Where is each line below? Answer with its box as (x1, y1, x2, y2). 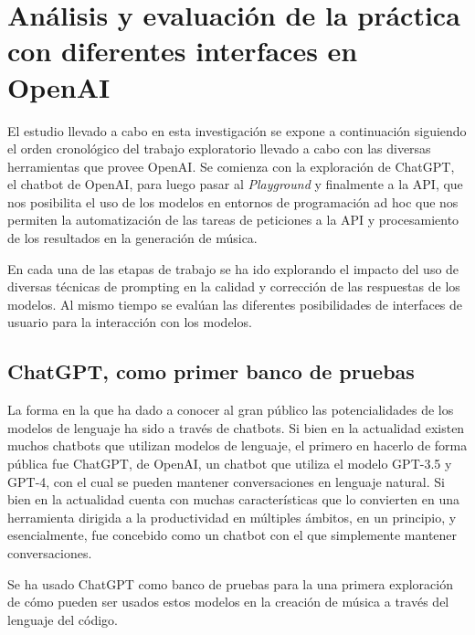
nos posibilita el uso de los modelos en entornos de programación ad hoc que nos (7, 192, 459, 211)
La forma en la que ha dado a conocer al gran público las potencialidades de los (7, 400, 454, 419)
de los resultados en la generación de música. (7, 228, 258, 248)
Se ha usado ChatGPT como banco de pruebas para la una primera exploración (7, 574, 453, 593)
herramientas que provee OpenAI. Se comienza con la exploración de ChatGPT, (7, 156, 455, 175)
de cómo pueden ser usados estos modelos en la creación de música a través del (7, 592, 449, 611)
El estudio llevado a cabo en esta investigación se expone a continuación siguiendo (7, 121, 467, 140)
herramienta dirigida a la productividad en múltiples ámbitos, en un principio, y (7, 507, 457, 526)
